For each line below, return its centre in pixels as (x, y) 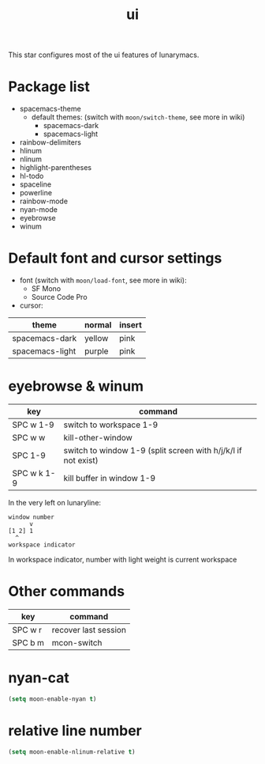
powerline (36, 193)
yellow (96, 339)
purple (96, 351)
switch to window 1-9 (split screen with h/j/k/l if (153, 450)
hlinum (30, 151)
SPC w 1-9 (33, 425)
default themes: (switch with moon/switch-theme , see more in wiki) (138, 117)
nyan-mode (38, 210)
